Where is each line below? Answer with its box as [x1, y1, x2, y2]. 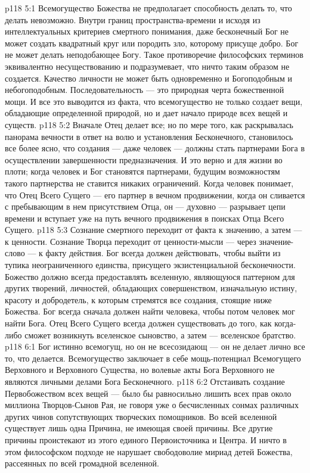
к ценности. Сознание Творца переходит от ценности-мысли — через [5, 235, 256, 247]
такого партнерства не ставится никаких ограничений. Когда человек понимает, [5, 176, 294, 189]
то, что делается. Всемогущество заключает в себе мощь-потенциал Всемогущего [5, 351, 301, 364]
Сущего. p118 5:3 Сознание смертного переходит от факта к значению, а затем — [5, 223, 302, 236]
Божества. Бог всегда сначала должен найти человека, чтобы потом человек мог [5, 305, 295, 318]
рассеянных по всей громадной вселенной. [5, 457, 159, 469]
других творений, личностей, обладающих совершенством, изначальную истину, [5, 282, 297, 294]
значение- [259, 235, 294, 247]
